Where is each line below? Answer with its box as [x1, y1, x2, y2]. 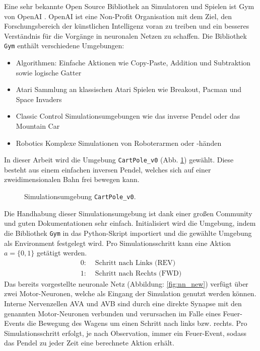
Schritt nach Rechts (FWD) [95, 270, 182, 277]
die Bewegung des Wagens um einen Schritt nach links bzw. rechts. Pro [27, 318, 247, 328]
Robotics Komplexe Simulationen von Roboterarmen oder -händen [16, 137, 222, 148]
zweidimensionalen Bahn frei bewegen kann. [4, 174, 140, 185]
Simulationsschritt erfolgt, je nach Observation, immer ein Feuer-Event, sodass [4, 327, 246, 338]
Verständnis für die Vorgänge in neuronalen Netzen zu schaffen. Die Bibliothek [4, 30, 247, 41]
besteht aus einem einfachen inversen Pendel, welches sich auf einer [4, 164, 211, 174]
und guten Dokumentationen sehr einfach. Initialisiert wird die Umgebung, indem [4, 218, 256, 228]
